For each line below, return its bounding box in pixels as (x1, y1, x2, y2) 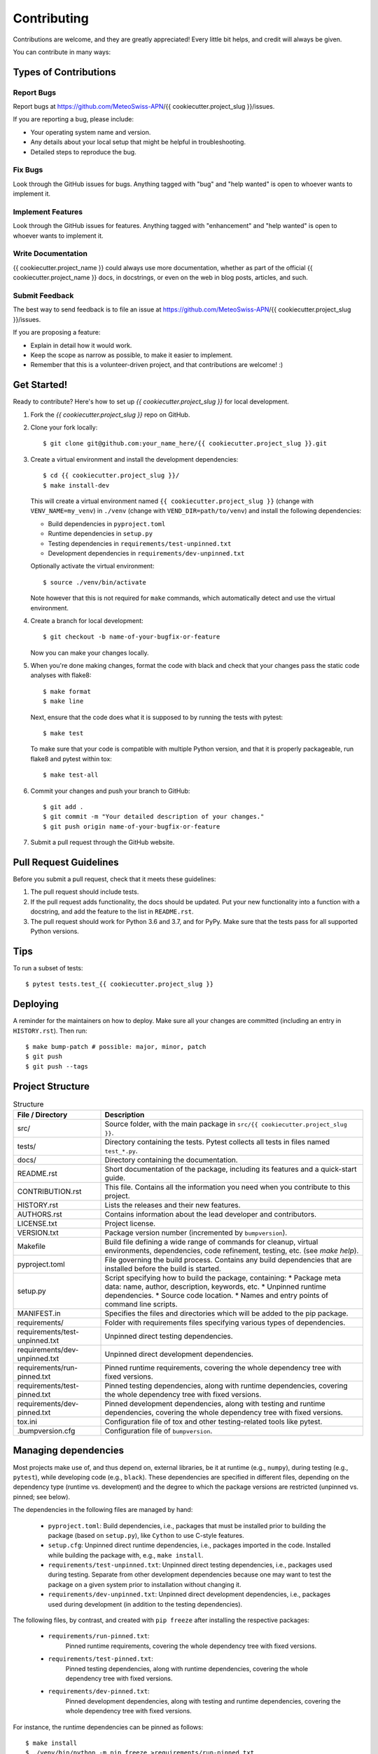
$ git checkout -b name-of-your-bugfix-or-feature (43, 633, 220, 641)
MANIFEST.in (17, 1308, 61, 1318)
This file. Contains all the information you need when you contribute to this (104, 1182, 351, 1192)
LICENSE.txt (17, 1219, 57, 1229)
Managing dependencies (13, 1445, 125, 1457)
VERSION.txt (17, 1228, 59, 1238)
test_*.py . (104, 1146, 138, 1156)
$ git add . (43, 803, 84, 810)
